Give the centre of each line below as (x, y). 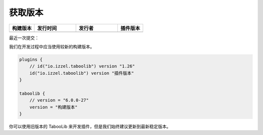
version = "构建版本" (54, 107)
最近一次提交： (24, 38)
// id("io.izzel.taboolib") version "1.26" (82, 66)
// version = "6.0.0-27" (59, 100)
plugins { (31, 59)
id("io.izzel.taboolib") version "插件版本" (82, 73)
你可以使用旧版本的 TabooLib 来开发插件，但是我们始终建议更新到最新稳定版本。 (90, 127)
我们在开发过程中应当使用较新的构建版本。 (52, 47)
